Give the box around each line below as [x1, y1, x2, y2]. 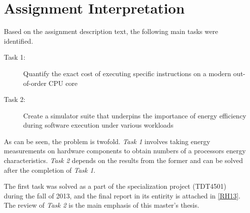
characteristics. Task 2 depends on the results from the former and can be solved [4, 155, 243, 165]
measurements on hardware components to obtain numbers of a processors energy [4, 146, 246, 156]
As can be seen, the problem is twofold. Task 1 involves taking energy [4, 136, 210, 146]
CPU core [48, 78, 78, 88]
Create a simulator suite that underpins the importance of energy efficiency [23, 110, 247, 120]
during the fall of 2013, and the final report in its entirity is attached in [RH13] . [4, 190, 241, 200]
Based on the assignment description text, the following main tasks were [4, 26, 218, 36]
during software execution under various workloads [23, 120, 174, 130]
